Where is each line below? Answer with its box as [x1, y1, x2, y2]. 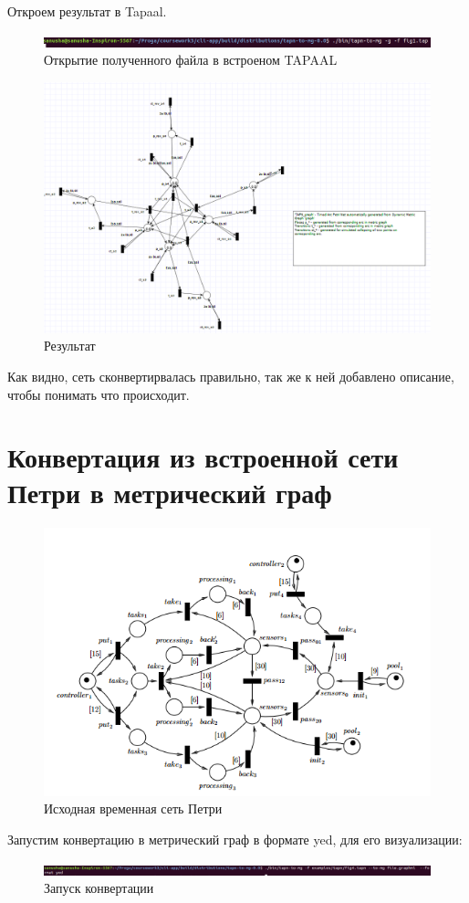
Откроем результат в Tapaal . [7, 2, 167, 20]
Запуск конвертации [44, 878, 154, 898]
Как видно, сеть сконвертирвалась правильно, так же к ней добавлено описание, [7, 366, 454, 385]
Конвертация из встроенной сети [7, 438, 399, 476]
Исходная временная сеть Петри [44, 799, 223, 818]
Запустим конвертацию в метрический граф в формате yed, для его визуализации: [7, 830, 463, 849]
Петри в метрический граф [7, 474, 332, 511]
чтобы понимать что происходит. [7, 384, 190, 404]
